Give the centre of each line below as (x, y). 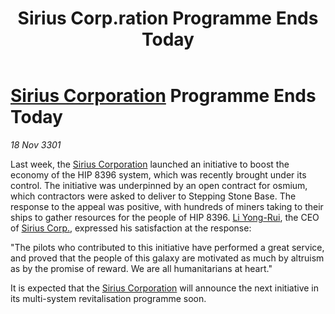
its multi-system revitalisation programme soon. (108, 298)
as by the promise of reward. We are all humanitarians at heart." (141, 268)
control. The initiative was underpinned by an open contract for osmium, (159, 185)
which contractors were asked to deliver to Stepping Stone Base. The (153, 196)
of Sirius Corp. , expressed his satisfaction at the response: (131, 228)
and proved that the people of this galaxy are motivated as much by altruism (167, 258)
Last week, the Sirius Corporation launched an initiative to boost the (150, 164)
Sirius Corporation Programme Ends (163, 96)
